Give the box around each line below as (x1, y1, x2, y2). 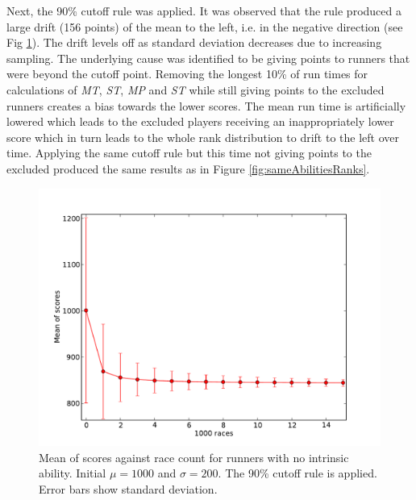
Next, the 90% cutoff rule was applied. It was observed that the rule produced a (6, 2, 401, 19)
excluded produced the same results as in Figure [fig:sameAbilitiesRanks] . (6, 160, 370, 177)
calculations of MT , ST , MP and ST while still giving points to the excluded (6, 81, 385, 98)
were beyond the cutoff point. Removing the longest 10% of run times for (6, 65, 368, 82)
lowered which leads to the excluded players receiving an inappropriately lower (6, 113, 394, 130)
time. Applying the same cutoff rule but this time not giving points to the (6, 144, 372, 161)
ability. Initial (39, 465, 106, 481)
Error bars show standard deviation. (39, 480, 218, 497)
